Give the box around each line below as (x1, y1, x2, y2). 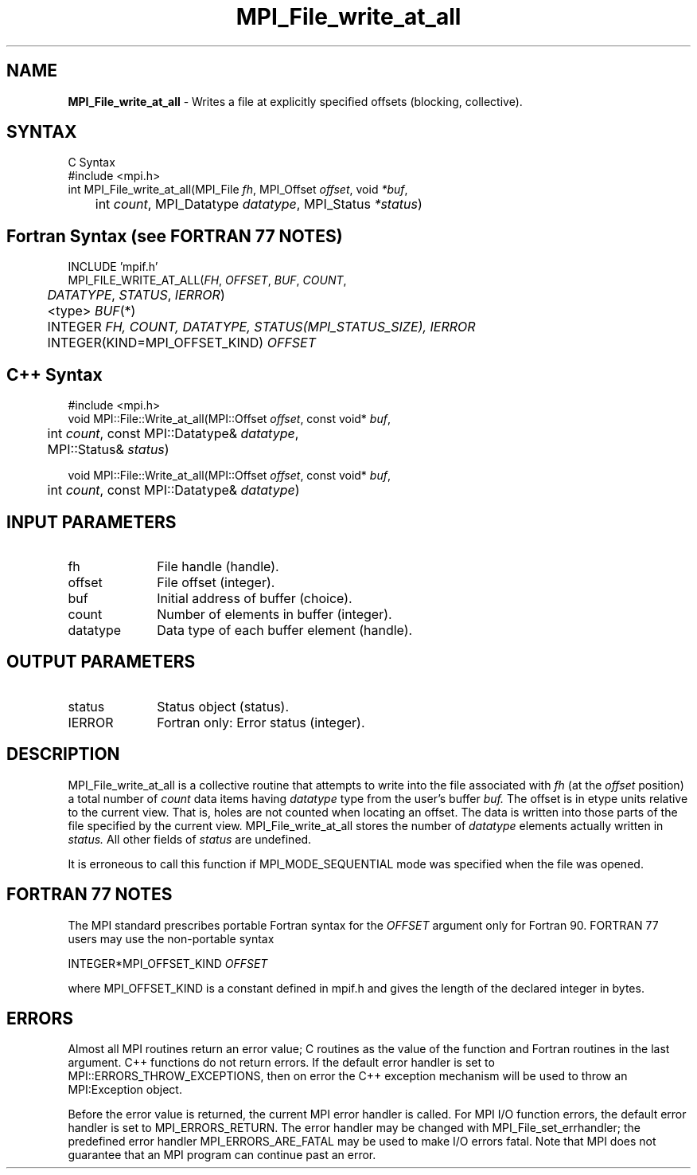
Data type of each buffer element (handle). (157, 621, 413, 638)
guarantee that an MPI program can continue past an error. (68, 1148, 376, 1162)
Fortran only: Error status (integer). (157, 714, 365, 730)
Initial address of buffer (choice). (157, 589, 352, 606)
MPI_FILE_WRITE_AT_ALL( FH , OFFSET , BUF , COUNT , (68, 273, 347, 288)
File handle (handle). (157, 558, 279, 574)
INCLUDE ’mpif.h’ (68, 260, 158, 274)
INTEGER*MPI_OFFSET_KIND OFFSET (68, 956, 268, 970)
